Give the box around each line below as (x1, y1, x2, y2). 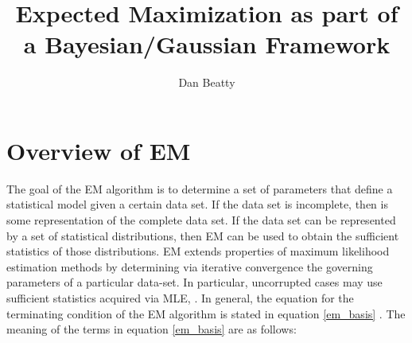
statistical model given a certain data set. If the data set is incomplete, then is (6, 196, 388, 212)
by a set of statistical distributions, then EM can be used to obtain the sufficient (6, 227, 399, 244)
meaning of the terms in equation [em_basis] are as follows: (6, 321, 297, 337)
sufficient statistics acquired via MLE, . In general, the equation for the (6, 290, 354, 306)
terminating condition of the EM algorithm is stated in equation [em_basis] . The (6, 305, 406, 322)
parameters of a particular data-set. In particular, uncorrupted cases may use (6, 274, 383, 290)
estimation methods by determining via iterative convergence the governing (6, 258, 373, 275)
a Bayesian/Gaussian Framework (23, 28, 391, 60)
